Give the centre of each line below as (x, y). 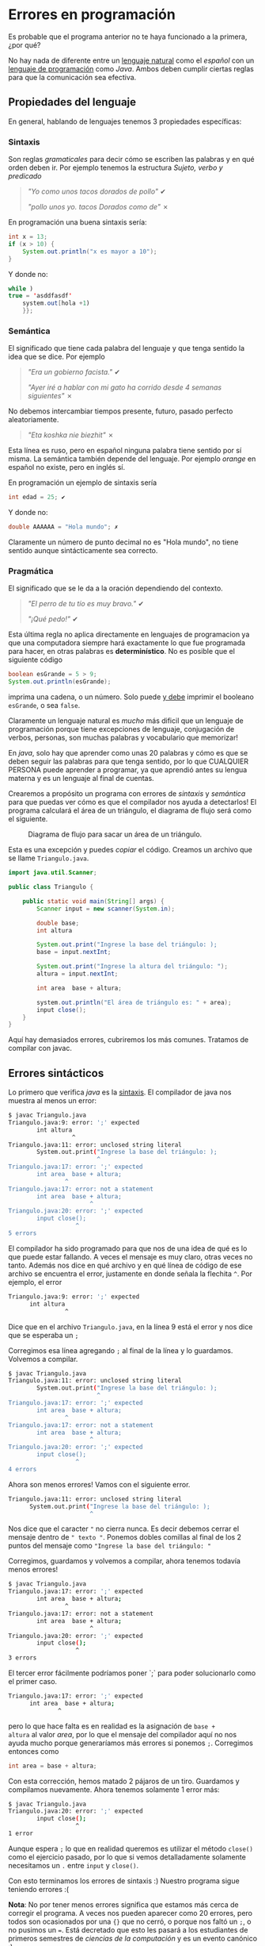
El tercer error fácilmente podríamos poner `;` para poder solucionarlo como (132, 1673)
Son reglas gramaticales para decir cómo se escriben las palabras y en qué (131, 160)
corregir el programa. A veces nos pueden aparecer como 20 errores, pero (131, 1913)
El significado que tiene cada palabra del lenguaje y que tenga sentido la (127, 348)
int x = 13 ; (28, 237)
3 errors (23, 1658)
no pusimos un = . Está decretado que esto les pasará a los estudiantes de (128, 1929)
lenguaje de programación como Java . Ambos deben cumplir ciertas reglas (131, 68)
